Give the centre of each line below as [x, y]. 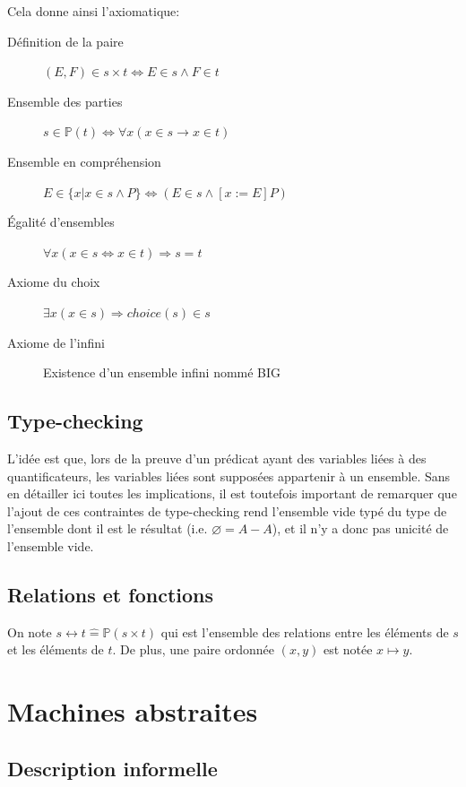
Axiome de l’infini [56, 342]
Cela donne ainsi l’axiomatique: [94, 11]
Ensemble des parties [65, 101]
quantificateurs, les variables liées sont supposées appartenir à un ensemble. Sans [229, 476]
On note [30, 631]
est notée [348, 649]
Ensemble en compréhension [84, 161]
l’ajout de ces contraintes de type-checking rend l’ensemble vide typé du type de [227, 510]
